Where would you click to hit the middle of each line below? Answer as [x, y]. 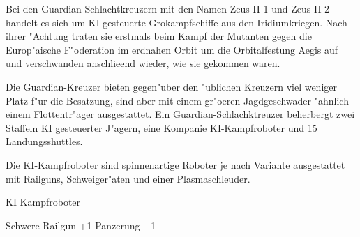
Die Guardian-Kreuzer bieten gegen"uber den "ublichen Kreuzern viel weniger [172, 86]
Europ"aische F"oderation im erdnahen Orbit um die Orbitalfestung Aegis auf [172, 49]
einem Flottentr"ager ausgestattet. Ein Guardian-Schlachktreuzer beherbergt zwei [180, 114]
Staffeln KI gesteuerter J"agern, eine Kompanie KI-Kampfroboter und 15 [162, 127]
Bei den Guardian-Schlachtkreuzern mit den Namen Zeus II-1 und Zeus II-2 [168, 8]
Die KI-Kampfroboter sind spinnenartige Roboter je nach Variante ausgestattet [175, 164]
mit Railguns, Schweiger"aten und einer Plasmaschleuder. [128, 178]
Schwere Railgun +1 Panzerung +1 [81, 225]
